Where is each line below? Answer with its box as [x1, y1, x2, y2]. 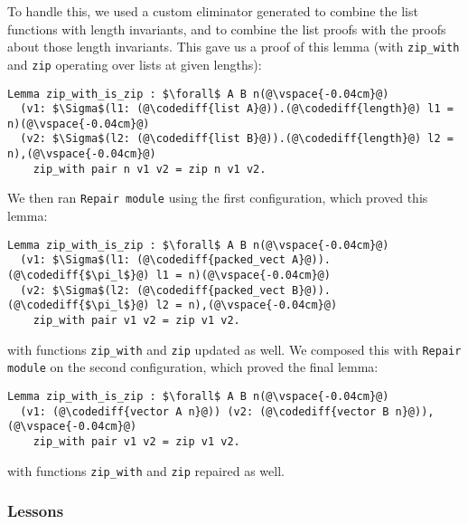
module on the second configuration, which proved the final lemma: [7, 357, 379, 376]
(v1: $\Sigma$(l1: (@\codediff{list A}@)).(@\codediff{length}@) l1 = [20, 102, 454, 116]
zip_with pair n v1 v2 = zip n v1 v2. [33, 162, 267, 176]
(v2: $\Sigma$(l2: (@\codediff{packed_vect [20, 283, 285, 297]
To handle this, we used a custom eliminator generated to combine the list [7, 2, 418, 20]
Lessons [7, 500, 64, 522]
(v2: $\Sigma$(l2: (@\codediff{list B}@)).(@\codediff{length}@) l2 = [20, 132, 454, 146]
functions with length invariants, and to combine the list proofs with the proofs [7, 19, 446, 38]
